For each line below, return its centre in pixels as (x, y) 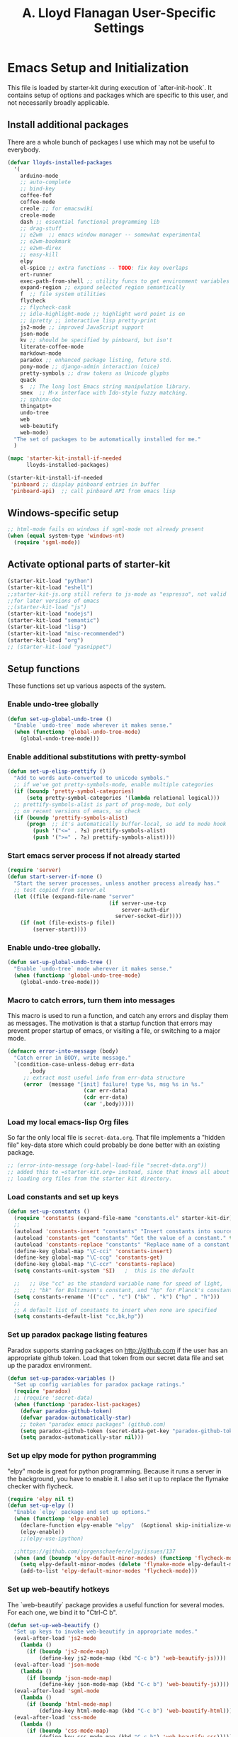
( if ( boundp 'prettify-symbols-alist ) (71, 817)
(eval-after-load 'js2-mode (55, 1639)
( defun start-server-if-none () (55, 877)
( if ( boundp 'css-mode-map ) (68, 1731)
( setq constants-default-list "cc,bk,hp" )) (79, 1317)
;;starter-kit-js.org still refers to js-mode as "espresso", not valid (117, 594)
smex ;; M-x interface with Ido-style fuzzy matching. (104, 393)
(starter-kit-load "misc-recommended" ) (66, 633)
